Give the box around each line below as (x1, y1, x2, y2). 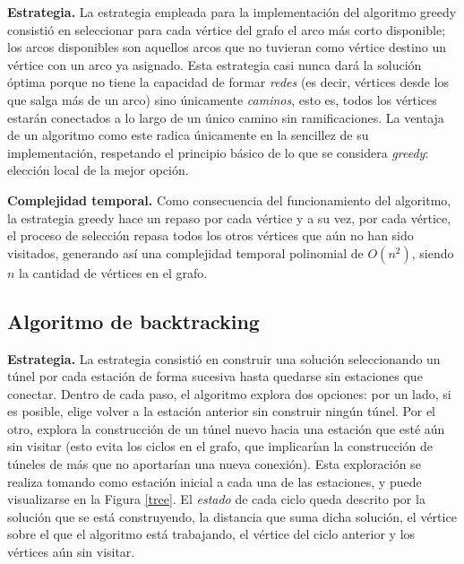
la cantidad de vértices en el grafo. (19, 263, 208, 282)
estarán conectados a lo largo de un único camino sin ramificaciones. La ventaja (7, 108, 444, 126)
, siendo (411, 243, 454, 262)
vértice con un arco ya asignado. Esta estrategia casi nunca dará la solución (7, 55, 422, 74)
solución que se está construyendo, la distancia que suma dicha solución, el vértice (7, 507, 457, 525)
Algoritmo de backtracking (7, 307, 260, 334)
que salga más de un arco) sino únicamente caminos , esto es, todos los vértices (7, 90, 437, 108)
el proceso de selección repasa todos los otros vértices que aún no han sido (7, 226, 414, 245)
